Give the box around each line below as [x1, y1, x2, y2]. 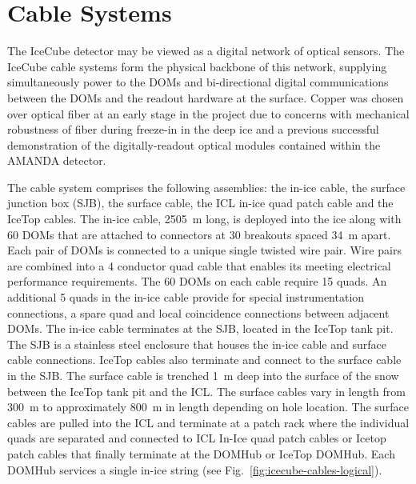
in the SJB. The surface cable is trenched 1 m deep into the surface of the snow [7, 367, 399, 383]
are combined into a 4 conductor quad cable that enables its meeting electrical [7, 257, 391, 274]
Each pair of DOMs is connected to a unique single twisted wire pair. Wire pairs [7, 242, 402, 258]
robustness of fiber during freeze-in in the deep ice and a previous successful [7, 121, 379, 138]
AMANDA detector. [7, 152, 106, 169]
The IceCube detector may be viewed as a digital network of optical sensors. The [7, 42, 405, 59]
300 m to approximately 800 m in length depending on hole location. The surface [7, 398, 409, 415]
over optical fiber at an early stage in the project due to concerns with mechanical [7, 105, 410, 122]
